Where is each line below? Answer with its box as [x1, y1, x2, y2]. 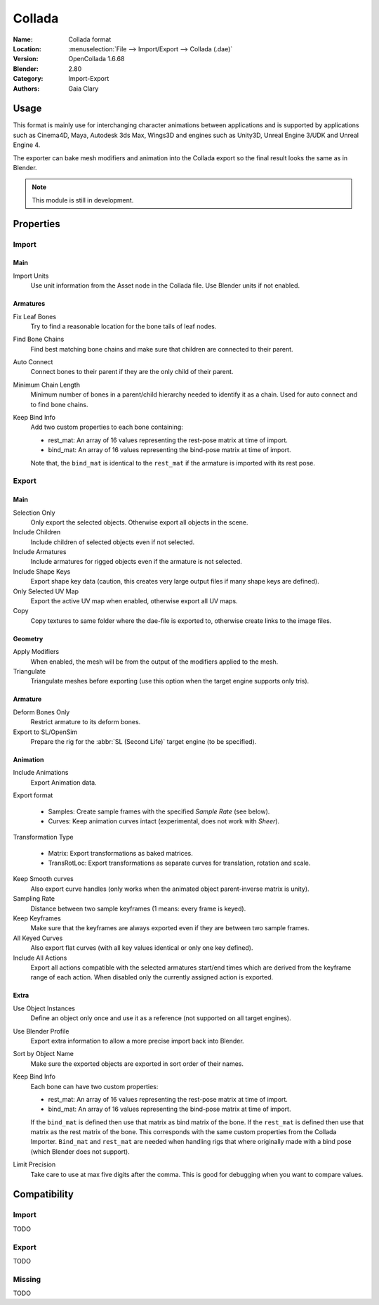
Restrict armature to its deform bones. [30, 718, 141, 726]
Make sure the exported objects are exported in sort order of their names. [30, 1059, 244, 1068]
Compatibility [13, 1188, 74, 1200]
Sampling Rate [13, 894, 55, 903]
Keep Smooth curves [13, 875, 74, 883]
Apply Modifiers [13, 648, 60, 656]
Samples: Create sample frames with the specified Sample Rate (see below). [48, 807, 270, 816]
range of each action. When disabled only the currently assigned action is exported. [30, 973, 274, 982]
